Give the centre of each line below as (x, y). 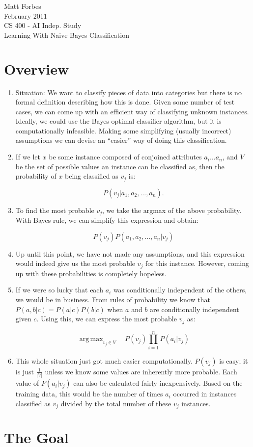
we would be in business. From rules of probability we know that (113, 299)
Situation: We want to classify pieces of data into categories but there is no (128, 92)
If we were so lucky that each (59, 290)
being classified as (92, 176)
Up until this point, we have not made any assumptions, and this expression (130, 253)
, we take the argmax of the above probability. (172, 210)
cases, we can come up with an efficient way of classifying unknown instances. (132, 111)
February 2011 (26, 15)
